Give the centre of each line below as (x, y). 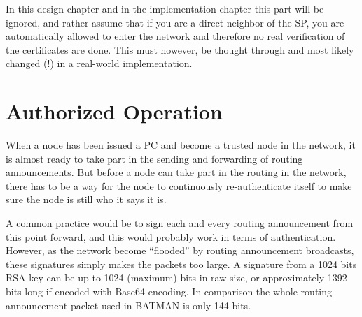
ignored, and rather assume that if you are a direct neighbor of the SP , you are (175, 22)
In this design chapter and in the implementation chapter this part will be (165, 8)
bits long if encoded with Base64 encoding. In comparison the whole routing (169, 292)
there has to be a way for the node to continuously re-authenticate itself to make (179, 185)
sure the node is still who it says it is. (86, 199)
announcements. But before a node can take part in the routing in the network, (176, 172)
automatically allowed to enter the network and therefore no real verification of (175, 36)
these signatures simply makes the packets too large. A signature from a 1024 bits (181, 264)
